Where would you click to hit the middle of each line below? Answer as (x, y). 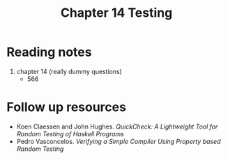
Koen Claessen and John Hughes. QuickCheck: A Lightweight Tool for (117, 126)
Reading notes (49, 52)
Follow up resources (67, 107)
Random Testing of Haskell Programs (70, 133)
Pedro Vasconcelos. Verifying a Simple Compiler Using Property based (119, 141)
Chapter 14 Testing (116, 13)
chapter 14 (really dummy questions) (69, 71)
